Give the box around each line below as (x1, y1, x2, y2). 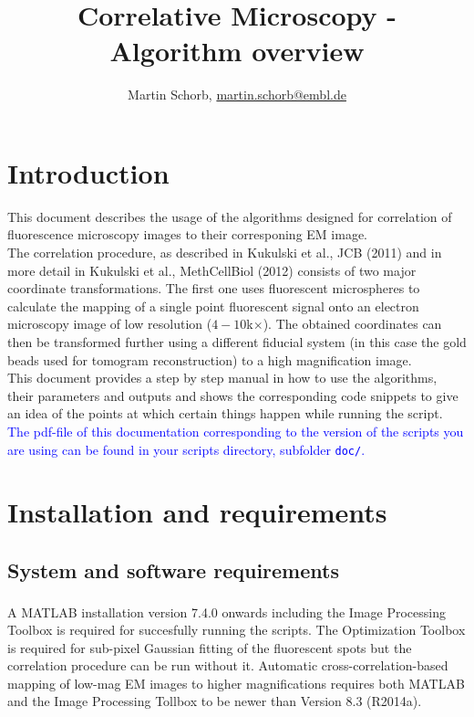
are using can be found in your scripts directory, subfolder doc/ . (7, 439, 366, 459)
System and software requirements (7, 555, 339, 584)
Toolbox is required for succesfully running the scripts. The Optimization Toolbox (7, 620, 466, 639)
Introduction (7, 153, 170, 191)
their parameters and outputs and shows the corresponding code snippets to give (7, 385, 459, 405)
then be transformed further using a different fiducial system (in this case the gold (7, 332, 467, 351)
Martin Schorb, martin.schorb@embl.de (128, 85, 346, 104)
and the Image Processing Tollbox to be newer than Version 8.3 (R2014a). (7, 691, 422, 711)
